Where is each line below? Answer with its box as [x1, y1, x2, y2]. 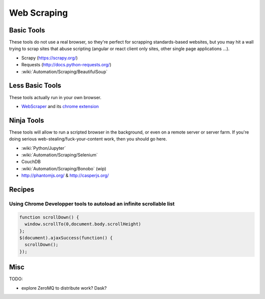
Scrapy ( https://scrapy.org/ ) [21, 54, 78, 61]
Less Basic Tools [9, 82, 61, 90]
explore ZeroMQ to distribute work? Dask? [21, 285, 107, 291]
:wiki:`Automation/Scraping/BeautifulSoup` [21, 69, 108, 75]
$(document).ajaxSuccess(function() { [19, 235, 113, 241]
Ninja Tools [9, 116, 44, 125]
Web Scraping [9, 7, 68, 18]
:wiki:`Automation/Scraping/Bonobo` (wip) [21, 165, 106, 171]
